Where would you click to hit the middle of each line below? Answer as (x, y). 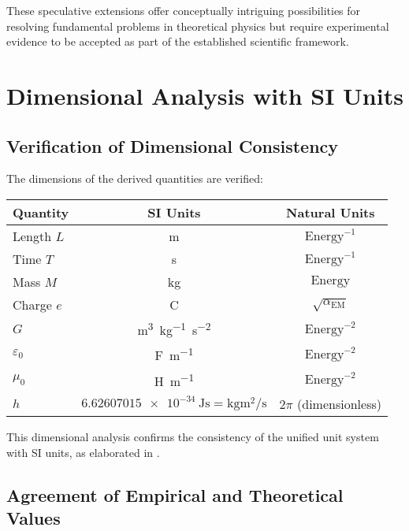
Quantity (41, 212)
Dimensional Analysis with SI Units (205, 95)
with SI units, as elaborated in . (83, 452)
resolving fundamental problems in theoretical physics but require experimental (198, 26)
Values (33, 517)
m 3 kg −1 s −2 (174, 329)
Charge (32, 304)
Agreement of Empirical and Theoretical (175, 494)
